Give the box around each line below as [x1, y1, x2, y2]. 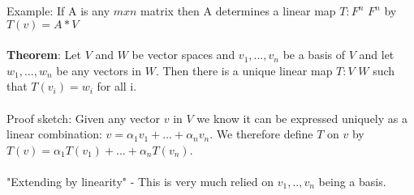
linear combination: [6, 125, 102, 142]
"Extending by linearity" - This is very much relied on [6, 172, 274, 189]
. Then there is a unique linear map [155, 61, 333, 78]
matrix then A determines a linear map [140, 2, 336, 19]
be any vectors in [56, 61, 141, 78]
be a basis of [282, 46, 346, 63]
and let [359, 46, 395, 63]
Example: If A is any [6, 2, 110, 19]
